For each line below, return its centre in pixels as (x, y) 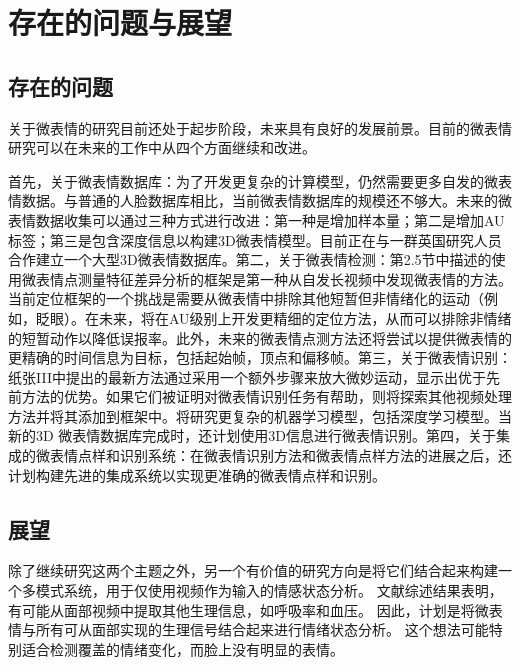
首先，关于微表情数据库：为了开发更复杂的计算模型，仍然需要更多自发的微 (253, 180)
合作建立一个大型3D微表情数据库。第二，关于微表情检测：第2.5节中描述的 (250, 259)
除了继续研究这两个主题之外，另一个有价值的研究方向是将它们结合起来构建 (253, 570)
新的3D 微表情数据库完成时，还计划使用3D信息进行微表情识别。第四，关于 (252, 435)
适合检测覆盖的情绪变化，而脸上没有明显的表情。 (182, 648)
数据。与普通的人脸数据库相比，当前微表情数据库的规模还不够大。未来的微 (266, 200)
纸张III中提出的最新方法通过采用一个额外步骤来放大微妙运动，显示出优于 (247, 376)
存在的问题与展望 (120, 22)
